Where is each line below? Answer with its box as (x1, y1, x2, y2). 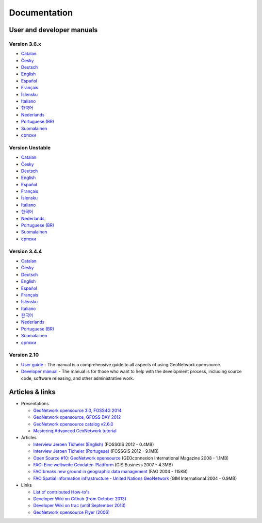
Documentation (9, 7, 73, 18)
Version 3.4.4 (9, 248, 42, 255)
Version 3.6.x (9, 40, 41, 47)
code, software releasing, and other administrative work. (21, 375, 134, 381)
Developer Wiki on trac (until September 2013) (33, 503, 126, 508)
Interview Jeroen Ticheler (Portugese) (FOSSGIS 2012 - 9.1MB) (33, 448, 159, 454)
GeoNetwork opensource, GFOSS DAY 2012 (33, 414, 121, 420)
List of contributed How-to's (33, 489, 90, 495)
